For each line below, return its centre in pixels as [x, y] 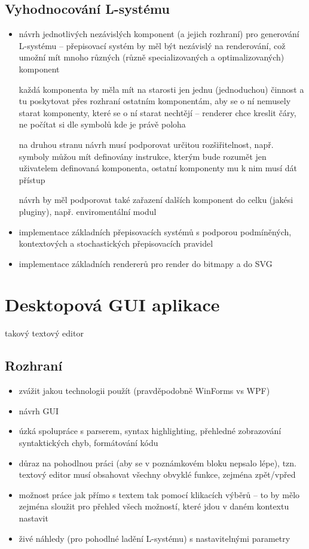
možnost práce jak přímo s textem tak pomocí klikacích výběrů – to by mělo [159, 494]
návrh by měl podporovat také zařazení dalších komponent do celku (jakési [156, 200]
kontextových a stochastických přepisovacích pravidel [116, 243]
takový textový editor [44, 333]
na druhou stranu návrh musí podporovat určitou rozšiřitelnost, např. [146, 144]
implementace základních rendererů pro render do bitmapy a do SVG [146, 263]
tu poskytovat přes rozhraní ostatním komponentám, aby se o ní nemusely [155, 101]
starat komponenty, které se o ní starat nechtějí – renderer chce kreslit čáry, [157, 112]
